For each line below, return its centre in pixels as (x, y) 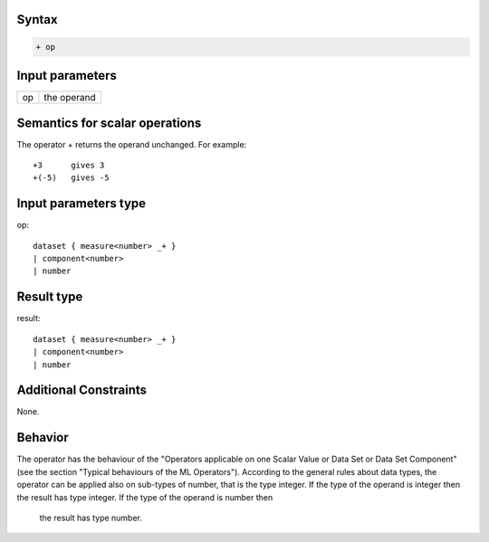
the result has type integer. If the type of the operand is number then (145, 497)
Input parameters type (81, 204)
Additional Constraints (82, 390)
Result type (50, 297)
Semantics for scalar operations (109, 123)
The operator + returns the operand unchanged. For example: (132, 144)
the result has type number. (91, 518)
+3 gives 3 (69, 166)
